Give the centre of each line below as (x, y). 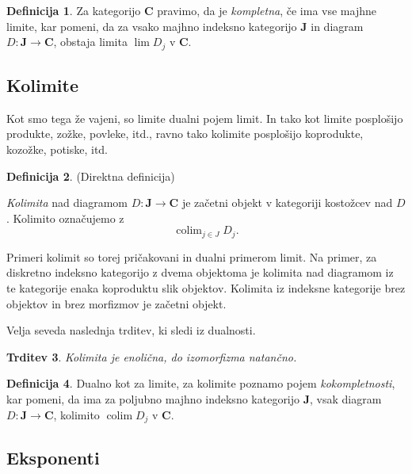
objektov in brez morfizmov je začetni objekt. (116, 303)
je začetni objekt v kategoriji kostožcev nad (287, 203)
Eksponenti (53, 458)
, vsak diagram (346, 399)
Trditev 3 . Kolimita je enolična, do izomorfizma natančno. (152, 356)
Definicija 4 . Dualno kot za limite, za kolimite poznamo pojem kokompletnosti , (201, 383)
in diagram (337, 26)
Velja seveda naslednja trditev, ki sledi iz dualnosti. (131, 330)
